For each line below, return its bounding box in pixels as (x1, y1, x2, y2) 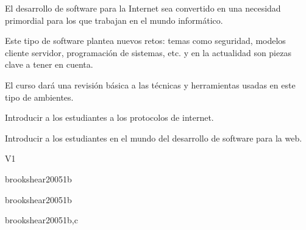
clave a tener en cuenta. (5, 58, 93, 71)
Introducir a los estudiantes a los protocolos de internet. (5, 111, 214, 124)
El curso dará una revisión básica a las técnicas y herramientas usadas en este (5, 78, 296, 91)
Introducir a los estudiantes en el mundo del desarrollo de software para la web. (5, 131, 302, 144)
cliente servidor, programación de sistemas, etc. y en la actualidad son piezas (5, 46, 291, 59)
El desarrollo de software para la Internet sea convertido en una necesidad (5, 2, 281, 14)
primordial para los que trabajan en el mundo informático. (5, 13, 223, 26)
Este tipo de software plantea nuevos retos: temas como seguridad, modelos (5, 34, 286, 47)
